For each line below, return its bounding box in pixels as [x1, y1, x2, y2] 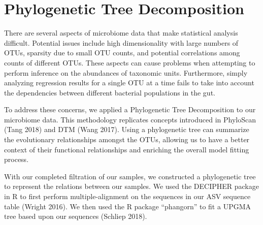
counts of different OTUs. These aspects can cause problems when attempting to [4, 57, 255, 68]
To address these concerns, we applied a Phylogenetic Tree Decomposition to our [4, 104, 256, 115]
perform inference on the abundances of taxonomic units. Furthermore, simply [4, 67, 248, 78]
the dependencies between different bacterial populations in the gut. [4, 87, 215, 98]
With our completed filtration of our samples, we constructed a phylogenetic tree [4, 171, 256, 181]
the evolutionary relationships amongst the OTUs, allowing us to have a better [4, 134, 250, 145]
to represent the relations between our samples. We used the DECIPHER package [4, 181, 259, 191]
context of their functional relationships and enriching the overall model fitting [4, 144, 249, 154]
